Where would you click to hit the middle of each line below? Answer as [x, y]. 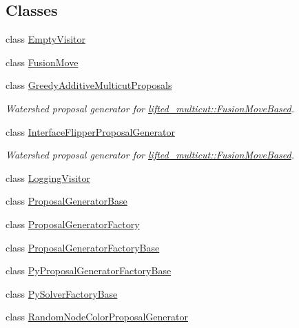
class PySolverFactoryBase [62, 293]
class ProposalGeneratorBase [66, 201]
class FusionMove [42, 62]
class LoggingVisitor [48, 177]
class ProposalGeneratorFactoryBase [83, 247]
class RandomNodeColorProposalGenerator [97, 317]
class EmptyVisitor [45, 39]
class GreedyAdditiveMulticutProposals [89, 85]
